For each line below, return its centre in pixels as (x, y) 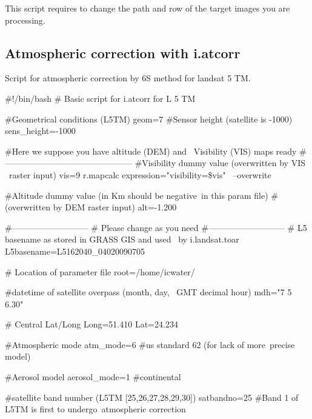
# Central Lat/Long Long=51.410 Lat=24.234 (91, 324)
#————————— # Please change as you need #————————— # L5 (156, 227)
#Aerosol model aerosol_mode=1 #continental (93, 377)
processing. (25, 20)
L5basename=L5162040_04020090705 (75, 251)
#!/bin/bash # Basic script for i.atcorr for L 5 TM (100, 98)
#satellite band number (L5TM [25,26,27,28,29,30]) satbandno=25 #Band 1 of (152, 397)
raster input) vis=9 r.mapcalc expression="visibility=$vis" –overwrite (140, 174)
